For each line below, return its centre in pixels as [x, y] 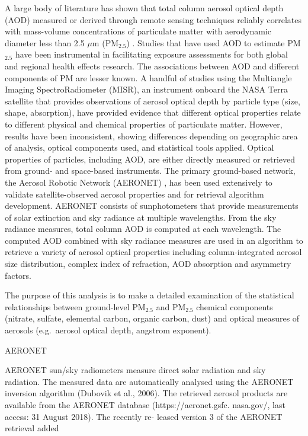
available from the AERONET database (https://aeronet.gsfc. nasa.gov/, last [145, 405]
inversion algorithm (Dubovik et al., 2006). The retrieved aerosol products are [146, 393]
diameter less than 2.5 [45, 42]
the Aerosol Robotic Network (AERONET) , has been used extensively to [139, 182]
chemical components [235, 306]
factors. [18, 275]
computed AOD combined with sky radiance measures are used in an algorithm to [154, 240]
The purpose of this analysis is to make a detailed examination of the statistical [150, 295]
